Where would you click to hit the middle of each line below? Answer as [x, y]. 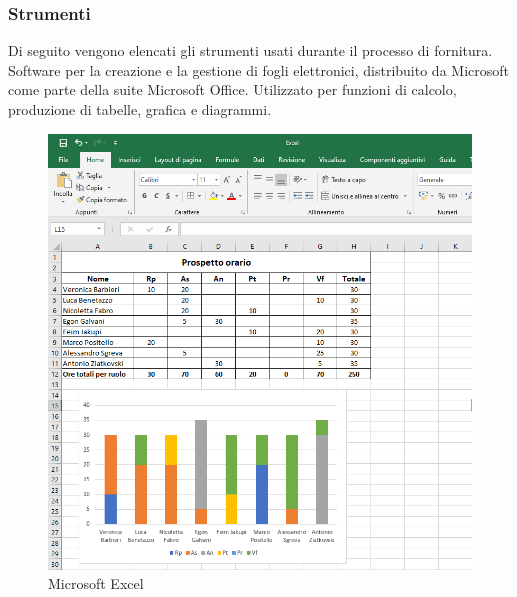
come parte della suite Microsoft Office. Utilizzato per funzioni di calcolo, [232, 89]
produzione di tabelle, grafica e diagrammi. [140, 109]
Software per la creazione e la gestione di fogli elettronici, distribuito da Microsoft [258, 69]
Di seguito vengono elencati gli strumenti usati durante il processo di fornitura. [250, 50]
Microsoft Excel [96, 583]
